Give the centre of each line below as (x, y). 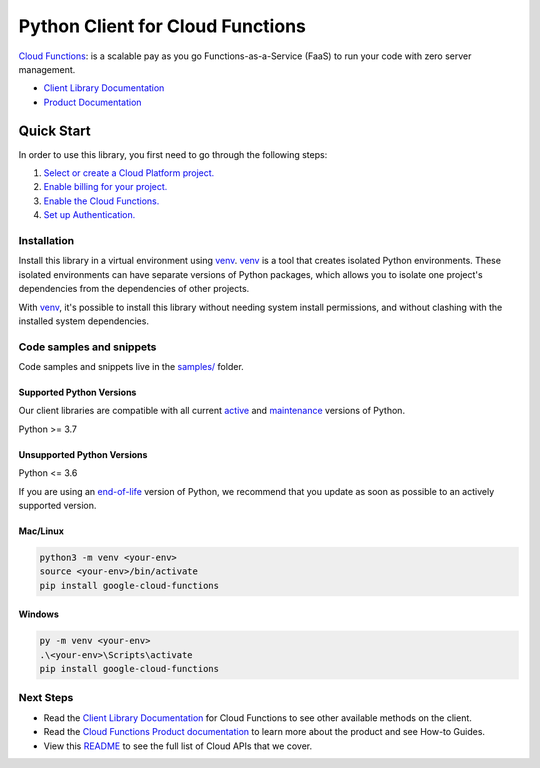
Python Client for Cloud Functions (162, 26)
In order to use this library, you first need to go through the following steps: (173, 154)
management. (47, 69)
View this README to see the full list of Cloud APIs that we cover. (178, 746)
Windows (38, 614)
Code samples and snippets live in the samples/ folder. (131, 367)
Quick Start (54, 130)
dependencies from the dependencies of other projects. (134, 289)
